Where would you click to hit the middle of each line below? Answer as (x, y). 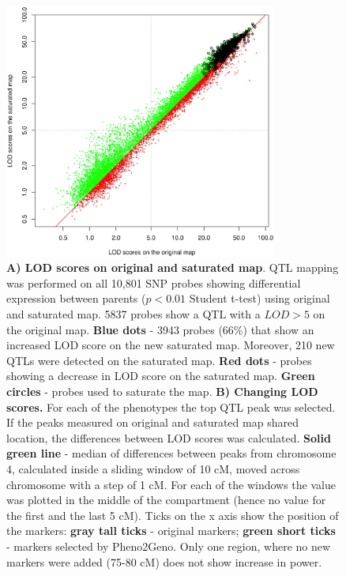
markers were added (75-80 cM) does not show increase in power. (164, 561)
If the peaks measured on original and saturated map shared (152, 422)
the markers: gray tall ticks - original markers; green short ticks (171, 531)
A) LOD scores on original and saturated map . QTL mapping (173, 267)
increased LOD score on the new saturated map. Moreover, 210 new (171, 345)
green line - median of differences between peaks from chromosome (171, 453)
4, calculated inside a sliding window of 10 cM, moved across (153, 468)
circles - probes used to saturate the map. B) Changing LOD (162, 391)
